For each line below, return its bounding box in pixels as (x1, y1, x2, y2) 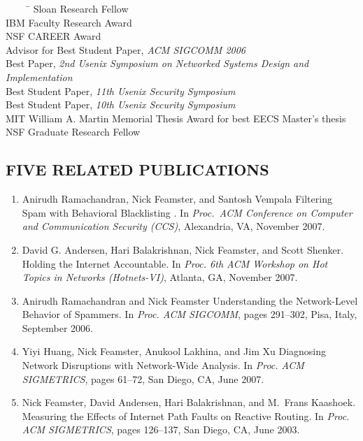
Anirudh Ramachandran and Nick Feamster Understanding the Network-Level (22, 293, 358, 308)
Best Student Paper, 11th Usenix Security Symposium (6, 83, 236, 98)
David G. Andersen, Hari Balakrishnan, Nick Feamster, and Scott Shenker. (22, 242, 344, 256)
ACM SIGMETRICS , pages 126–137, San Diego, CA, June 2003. (22, 422, 300, 437)
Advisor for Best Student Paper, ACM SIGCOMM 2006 (6, 42, 246, 57)
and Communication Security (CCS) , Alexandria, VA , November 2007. (22, 219, 325, 233)
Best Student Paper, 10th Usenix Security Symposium (6, 97, 236, 112)
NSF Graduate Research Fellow (6, 124, 141, 139)
